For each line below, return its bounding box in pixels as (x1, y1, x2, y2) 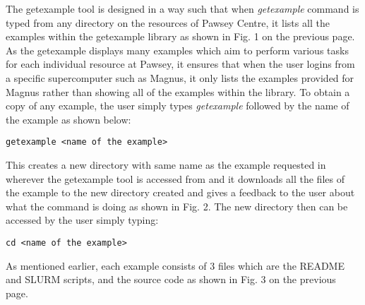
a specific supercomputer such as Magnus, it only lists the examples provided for (6, 70, 354, 85)
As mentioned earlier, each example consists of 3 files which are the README (6, 258, 345, 273)
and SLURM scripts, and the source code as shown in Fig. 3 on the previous (6, 272, 336, 287)
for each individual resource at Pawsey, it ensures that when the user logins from (6, 56, 355, 71)
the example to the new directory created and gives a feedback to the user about (6, 185, 355, 200)
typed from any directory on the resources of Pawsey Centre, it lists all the (6, 15, 330, 30)
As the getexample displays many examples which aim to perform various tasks (6, 42, 349, 57)
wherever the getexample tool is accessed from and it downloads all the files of (6, 171, 345, 186)
